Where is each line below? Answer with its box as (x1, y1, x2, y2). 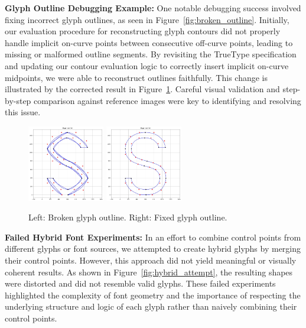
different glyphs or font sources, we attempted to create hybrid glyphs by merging (5, 242, 301, 255)
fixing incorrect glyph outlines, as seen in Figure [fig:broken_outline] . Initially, (5, 13, 289, 25)
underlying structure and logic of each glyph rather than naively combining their (5, 300, 297, 313)
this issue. (5, 106, 41, 118)
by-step (5, 94, 31, 106)
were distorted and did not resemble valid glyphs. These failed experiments (5, 277, 276, 290)
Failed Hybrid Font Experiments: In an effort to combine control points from (5, 230, 301, 243)
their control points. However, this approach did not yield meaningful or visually (5, 254, 297, 266)
